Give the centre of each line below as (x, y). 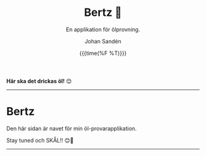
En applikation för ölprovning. (103, 29)
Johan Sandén (103, 41)
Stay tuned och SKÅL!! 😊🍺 (40, 140)
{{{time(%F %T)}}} (103, 53)
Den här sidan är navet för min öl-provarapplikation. (71, 128)
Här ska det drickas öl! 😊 (39, 81)
